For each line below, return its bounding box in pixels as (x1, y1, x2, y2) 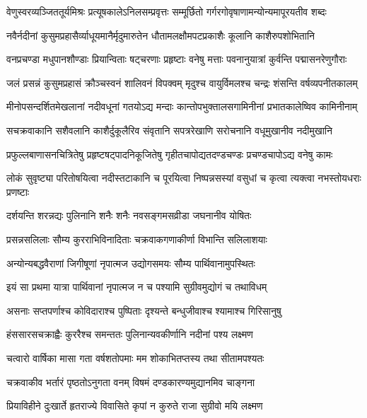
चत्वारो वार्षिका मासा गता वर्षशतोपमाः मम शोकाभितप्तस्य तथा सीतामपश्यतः (6, 350, 264, 365)
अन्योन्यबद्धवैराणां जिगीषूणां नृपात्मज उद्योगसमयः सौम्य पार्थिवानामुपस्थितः (6, 255, 255, 270)
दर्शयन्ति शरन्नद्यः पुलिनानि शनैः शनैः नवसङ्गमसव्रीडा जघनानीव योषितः (6, 208, 252, 223)
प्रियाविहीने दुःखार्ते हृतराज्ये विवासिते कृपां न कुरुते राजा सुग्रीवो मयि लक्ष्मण (6, 398, 263, 413)
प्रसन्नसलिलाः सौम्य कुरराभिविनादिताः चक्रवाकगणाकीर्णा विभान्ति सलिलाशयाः (6, 231, 267, 246)
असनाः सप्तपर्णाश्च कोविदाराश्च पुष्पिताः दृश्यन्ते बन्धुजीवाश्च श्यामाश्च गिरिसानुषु (6, 303, 281, 318)
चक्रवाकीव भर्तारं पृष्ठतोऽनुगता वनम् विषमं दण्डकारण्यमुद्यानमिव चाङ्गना (6, 374, 255, 389)
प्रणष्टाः (6, 184, 30, 199)
